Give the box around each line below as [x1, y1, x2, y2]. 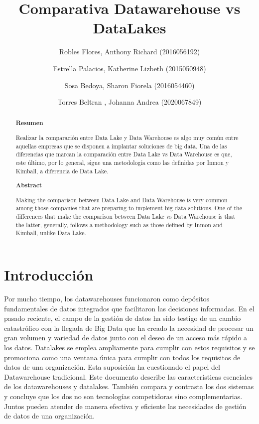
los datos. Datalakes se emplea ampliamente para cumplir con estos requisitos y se [4, 342, 255, 352]
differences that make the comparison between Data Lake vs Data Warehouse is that [15, 212, 236, 221]
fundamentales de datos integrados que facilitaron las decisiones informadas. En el [4, 303, 255, 313]
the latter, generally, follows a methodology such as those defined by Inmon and [15, 220, 223, 229]
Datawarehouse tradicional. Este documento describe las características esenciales [4, 371, 253, 382]
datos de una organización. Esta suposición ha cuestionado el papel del [4, 362, 220, 372]
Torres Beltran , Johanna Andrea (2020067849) [57, 97, 202, 107]
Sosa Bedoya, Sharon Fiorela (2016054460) [64, 80, 195, 90]
